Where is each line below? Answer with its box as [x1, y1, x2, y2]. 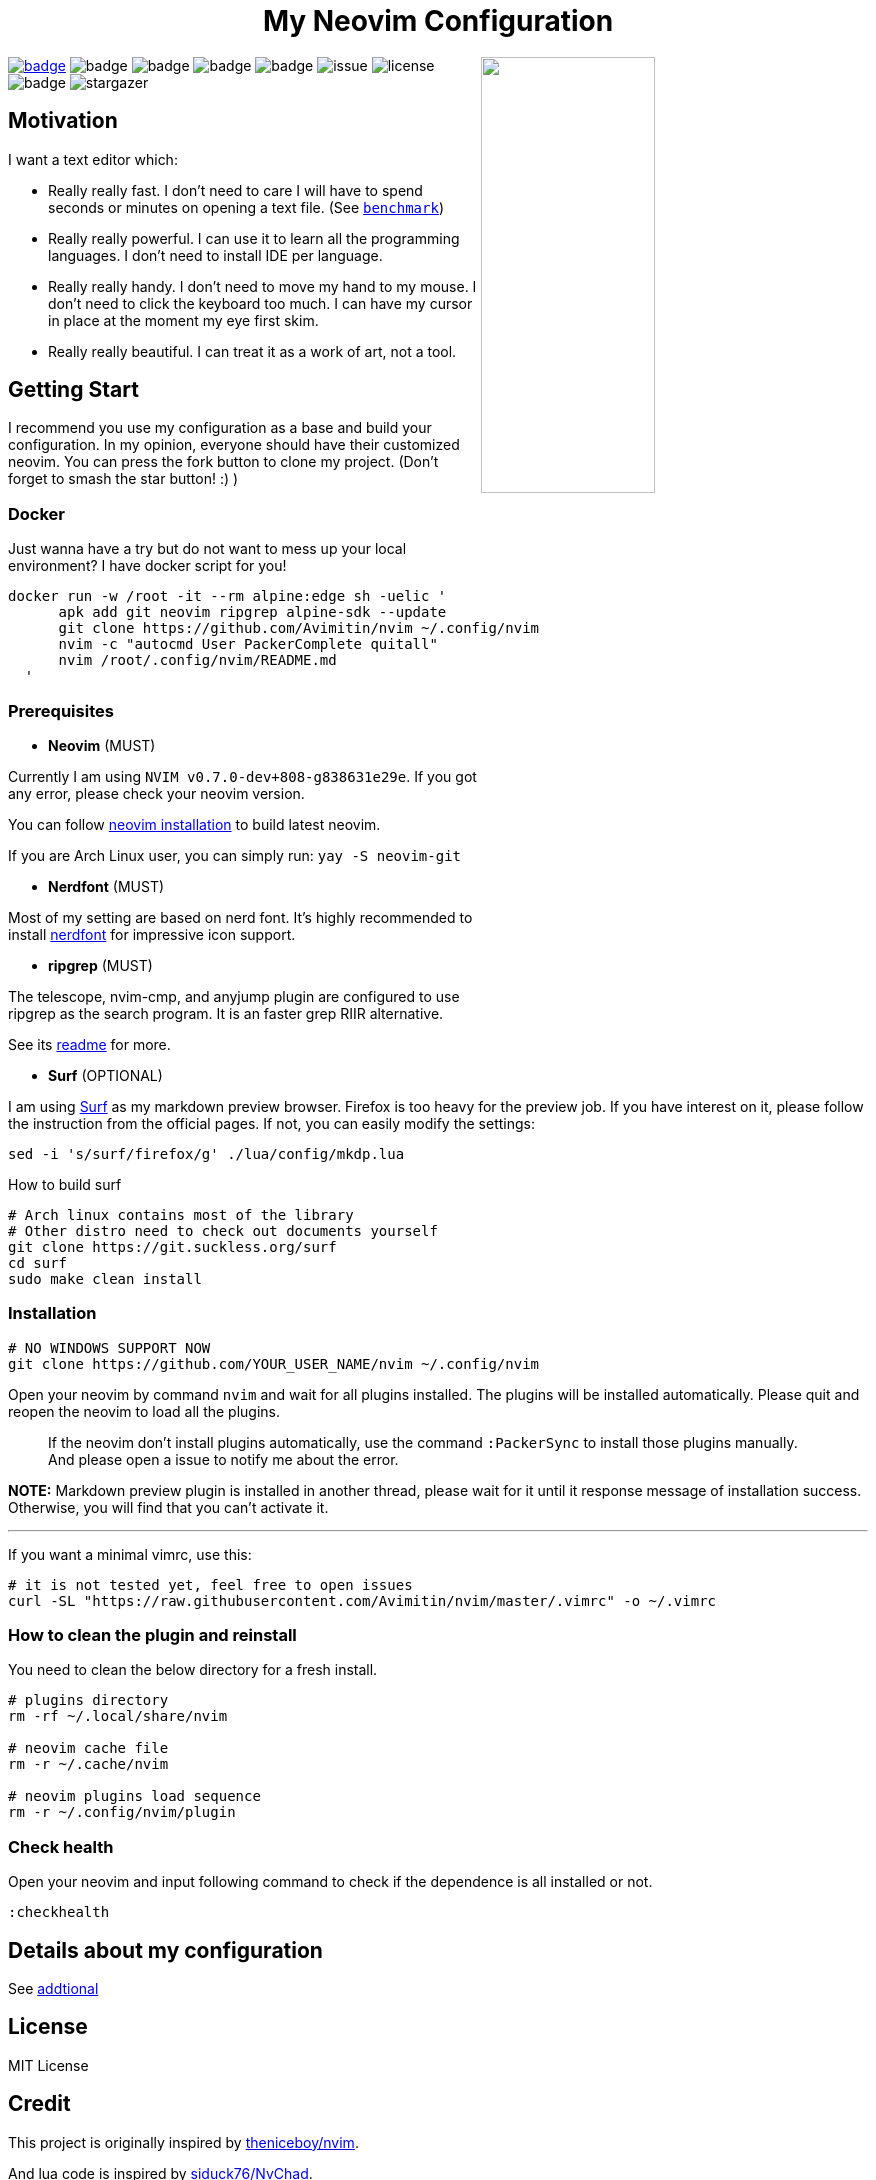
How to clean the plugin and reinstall [8, 1625, 297, 1646]
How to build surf [8, 1175, 122, 1193]
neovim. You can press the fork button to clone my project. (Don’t [8, 453, 439, 471]
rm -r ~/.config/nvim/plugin [8, 1804, 236, 1821]
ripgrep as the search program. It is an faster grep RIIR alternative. [8, 1004, 444, 1022]
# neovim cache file [8, 1740, 169, 1757]
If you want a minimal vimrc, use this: [8, 1545, 252, 1563]
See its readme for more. [8, 1035, 171, 1053]
